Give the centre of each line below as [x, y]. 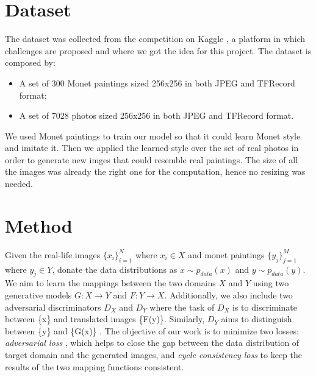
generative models [38, 294]
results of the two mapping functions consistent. [95, 366]
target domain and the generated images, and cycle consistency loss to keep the [153, 354]
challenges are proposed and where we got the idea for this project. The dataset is [158, 50]
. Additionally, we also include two [228, 294]
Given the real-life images [53, 254]
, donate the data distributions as [115, 269]
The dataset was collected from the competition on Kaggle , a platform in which [155, 39]
